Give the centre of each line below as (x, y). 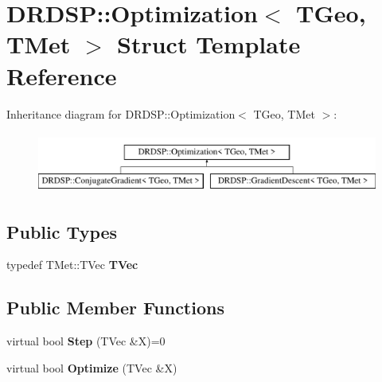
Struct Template (209, 44)
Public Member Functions (115, 308)
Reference (62, 75)
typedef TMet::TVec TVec (72, 265)
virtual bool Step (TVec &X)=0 (86, 341)
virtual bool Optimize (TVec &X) (92, 367)
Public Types (62, 231)
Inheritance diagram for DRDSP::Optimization (121, 113)
